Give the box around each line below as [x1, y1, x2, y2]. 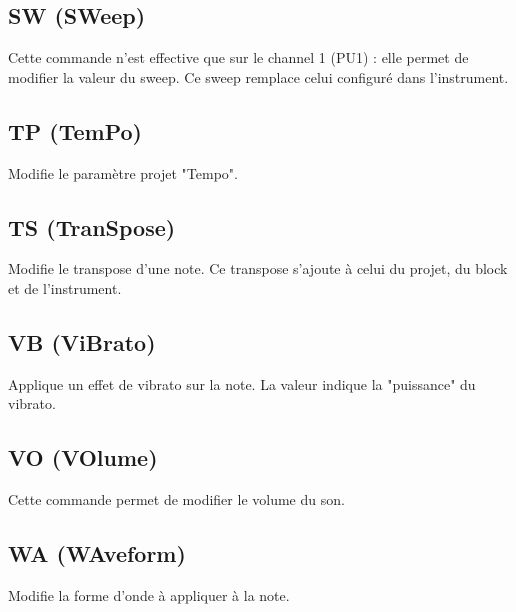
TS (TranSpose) [8, 211, 176, 242]
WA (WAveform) [8, 538, 186, 569]
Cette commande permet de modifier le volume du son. [8, 489, 345, 510]
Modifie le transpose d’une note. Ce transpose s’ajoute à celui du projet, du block [8, 258, 508, 279]
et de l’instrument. [8, 277, 122, 298]
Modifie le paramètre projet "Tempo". [8, 162, 238, 183]
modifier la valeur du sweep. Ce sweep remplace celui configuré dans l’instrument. [8, 66, 509, 87]
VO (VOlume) [8, 442, 158, 473]
